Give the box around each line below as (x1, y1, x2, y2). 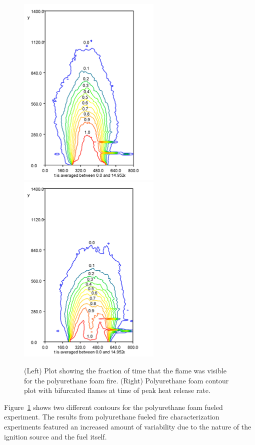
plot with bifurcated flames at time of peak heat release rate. (24, 385, 210, 395)
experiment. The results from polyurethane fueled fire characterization (4, 411, 219, 422)
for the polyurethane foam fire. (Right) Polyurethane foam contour (24, 375, 229, 385)
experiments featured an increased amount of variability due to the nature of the (4, 421, 251, 431)
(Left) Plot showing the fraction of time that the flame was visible (24, 365, 227, 375)
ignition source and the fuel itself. (4, 431, 107, 441)
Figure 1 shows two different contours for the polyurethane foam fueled (4, 401, 223, 412)
